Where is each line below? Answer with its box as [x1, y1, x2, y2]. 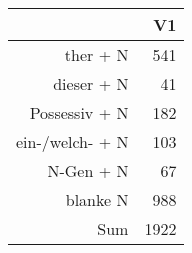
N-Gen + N [47, 159, 129, 182]
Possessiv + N [29, 101, 129, 124]
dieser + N [53, 72, 129, 95]
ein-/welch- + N [16, 130, 129, 153]
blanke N [65, 188, 129, 211]
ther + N [64, 43, 129, 66]
